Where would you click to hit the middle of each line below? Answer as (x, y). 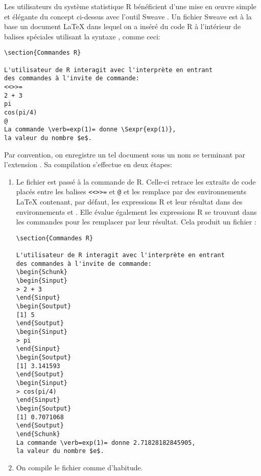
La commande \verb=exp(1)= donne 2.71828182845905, (106, 443)
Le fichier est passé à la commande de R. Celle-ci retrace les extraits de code (136, 181)
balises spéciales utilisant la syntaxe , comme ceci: (82, 36)
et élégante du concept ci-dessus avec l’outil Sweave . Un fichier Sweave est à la (128, 16)
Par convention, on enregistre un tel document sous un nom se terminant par (125, 154)
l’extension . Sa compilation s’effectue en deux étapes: (88, 164)
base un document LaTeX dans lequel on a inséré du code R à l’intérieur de (123, 26)
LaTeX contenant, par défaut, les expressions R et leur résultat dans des (129, 202)
